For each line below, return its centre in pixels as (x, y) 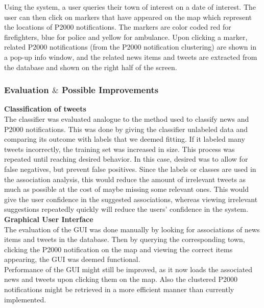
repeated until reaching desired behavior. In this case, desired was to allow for (126, 159)
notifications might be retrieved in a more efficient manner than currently (119, 289)
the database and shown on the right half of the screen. (91, 67)
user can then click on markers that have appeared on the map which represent (128, 17)
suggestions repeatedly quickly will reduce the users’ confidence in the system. (126, 209)
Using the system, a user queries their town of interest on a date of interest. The (130, 7)
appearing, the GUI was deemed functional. (72, 259)
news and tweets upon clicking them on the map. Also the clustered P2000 (121, 279)
